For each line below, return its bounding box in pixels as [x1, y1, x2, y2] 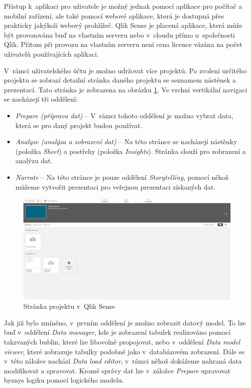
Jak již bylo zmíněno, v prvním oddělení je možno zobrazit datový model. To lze [4, 317, 246, 327]
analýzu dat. [15, 155, 53, 166]
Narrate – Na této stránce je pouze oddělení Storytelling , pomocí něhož [15, 172, 229, 182]
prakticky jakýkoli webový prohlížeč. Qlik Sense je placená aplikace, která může [4, 20, 243, 30]
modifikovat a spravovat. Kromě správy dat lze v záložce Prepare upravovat [4, 365, 230, 375]
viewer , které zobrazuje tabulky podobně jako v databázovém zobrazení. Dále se [4, 346, 245, 356]
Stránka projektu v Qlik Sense [23, 301, 115, 311]
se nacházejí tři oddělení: [4, 94, 78, 104]
